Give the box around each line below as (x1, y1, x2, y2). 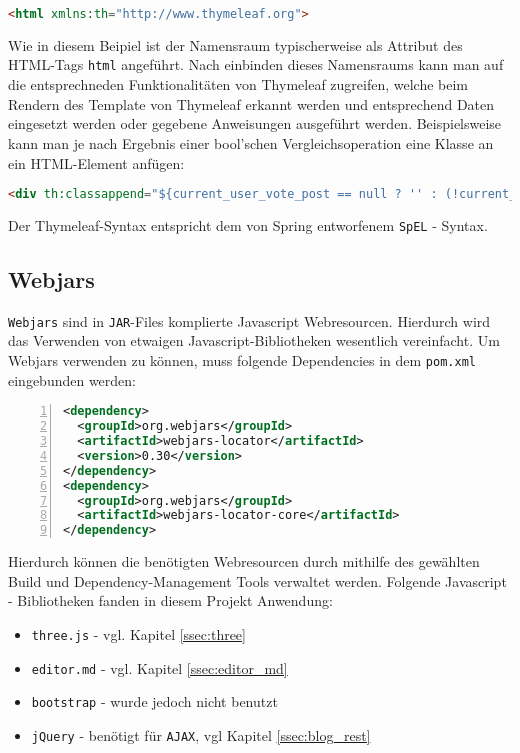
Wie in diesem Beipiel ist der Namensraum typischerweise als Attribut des (8, 34, 463, 55)
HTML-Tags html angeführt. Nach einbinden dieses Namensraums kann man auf (8, 54, 504, 75)
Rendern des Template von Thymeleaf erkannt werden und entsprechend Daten (8, 93, 495, 114)
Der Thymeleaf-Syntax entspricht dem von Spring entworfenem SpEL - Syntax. (8, 214, 488, 235)
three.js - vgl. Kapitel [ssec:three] (31, 623, 246, 644)
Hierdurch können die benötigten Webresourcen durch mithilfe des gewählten (8, 551, 480, 572)
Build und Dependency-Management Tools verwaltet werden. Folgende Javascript (8, 570, 507, 591)
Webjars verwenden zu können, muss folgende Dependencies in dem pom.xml (8, 350, 476, 371)
